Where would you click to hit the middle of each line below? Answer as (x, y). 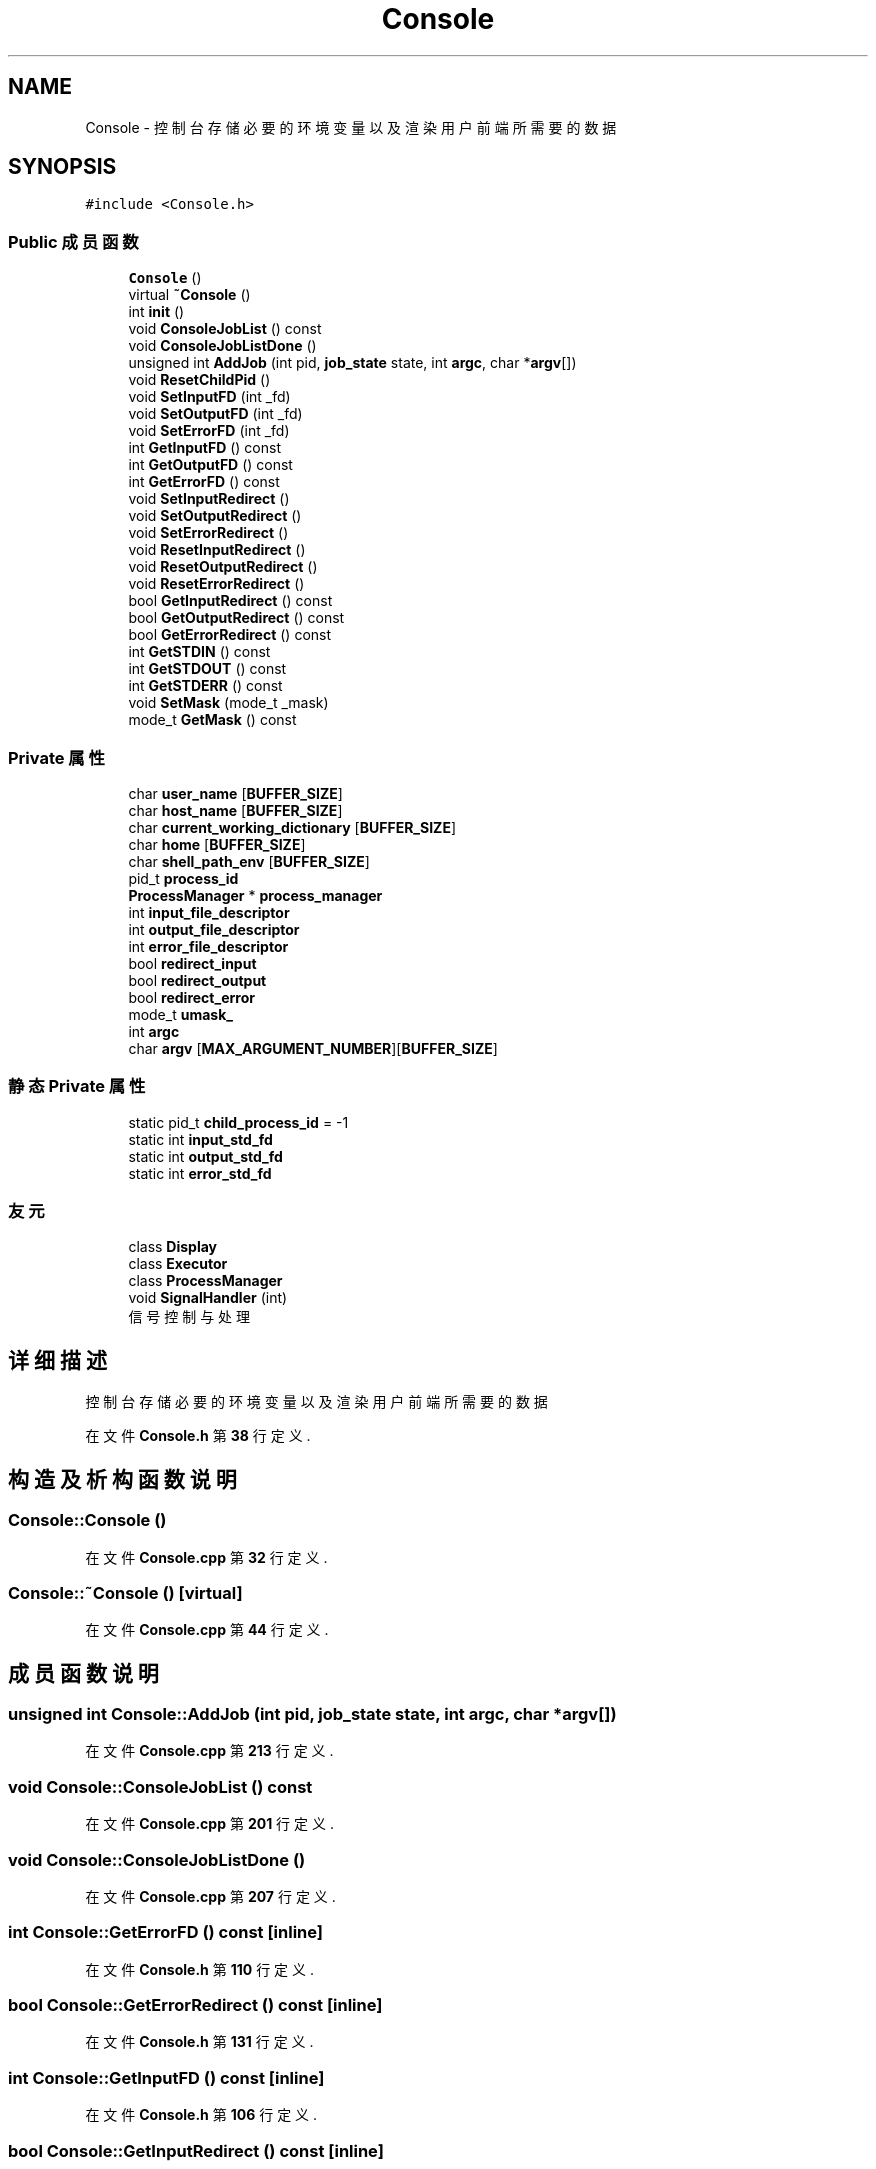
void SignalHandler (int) (208, 1298)
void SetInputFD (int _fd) (209, 397)
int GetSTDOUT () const (207, 669)
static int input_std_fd (200, 1139)
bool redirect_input (192, 963)
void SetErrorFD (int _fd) (209, 431)
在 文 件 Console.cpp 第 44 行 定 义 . (207, 1630)
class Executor (178, 1264)
